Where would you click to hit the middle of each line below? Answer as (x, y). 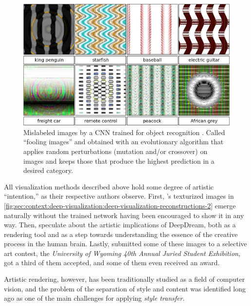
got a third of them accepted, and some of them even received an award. (112, 263)
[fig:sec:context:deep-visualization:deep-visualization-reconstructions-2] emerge (120, 205)
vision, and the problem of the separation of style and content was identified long (125, 288)
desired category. (48, 170)
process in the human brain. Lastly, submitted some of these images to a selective (125, 244)
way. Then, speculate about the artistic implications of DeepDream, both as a (120, 225)
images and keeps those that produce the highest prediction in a (119, 161)
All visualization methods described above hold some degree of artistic (109, 186)
